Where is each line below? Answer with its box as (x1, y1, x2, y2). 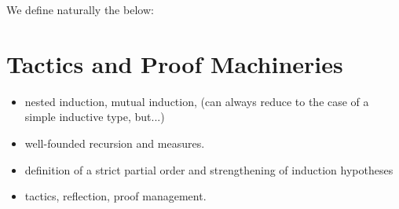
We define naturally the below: (6, 2, 154, 17)
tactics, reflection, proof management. (24, 188, 207, 204)
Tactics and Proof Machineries (6, 47, 343, 79)
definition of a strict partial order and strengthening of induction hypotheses (24, 161, 394, 178)
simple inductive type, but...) (24, 108, 165, 125)
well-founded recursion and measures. (24, 134, 205, 151)
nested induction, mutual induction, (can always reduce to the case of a (24, 93, 369, 109)
